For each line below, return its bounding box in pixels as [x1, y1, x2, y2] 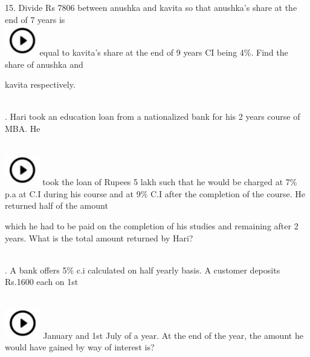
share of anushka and [5, 57, 83, 70]
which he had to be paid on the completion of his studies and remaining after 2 [5, 219, 299, 232]
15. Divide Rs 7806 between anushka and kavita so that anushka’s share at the [5, 1, 297, 13]
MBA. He [5, 122, 40, 135]
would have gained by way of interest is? [5, 341, 155, 353]
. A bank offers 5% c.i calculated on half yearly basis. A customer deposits [5, 263, 280, 276]
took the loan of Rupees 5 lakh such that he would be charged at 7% [42, 175, 297, 188]
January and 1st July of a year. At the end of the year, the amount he [43, 329, 303, 341]
